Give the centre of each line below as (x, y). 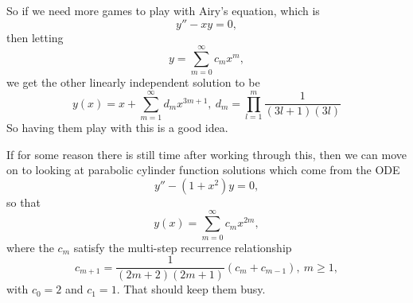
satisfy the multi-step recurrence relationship (183, 247)
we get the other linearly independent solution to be (133, 82)
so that (23, 202)
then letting (35, 37)
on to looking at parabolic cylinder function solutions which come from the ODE (203, 170)
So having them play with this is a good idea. (117, 128)
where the (30, 247)
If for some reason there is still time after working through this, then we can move (207, 154)
